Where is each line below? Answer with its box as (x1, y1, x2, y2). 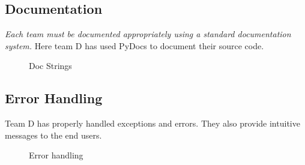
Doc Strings (29, 59, 72, 72)
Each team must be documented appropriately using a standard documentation (5, 28, 291, 40)
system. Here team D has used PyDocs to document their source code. (5, 39, 264, 52)
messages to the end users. (5, 128, 102, 141)
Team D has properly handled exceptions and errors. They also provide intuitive (5, 117, 300, 130)
